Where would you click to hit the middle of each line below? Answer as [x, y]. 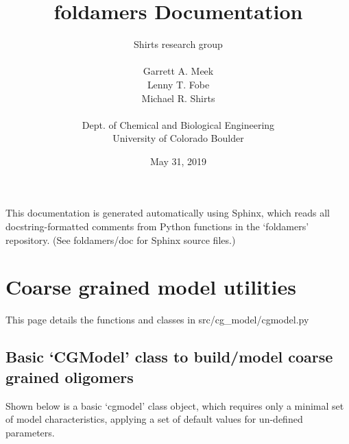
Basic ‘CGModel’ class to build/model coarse [169, 357]
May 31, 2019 [178, 161]
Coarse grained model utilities [151, 287]
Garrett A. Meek [178, 71]
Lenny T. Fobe [178, 84]
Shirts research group [178, 44]
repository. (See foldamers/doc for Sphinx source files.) [121, 239]
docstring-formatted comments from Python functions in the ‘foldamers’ [157, 226]
